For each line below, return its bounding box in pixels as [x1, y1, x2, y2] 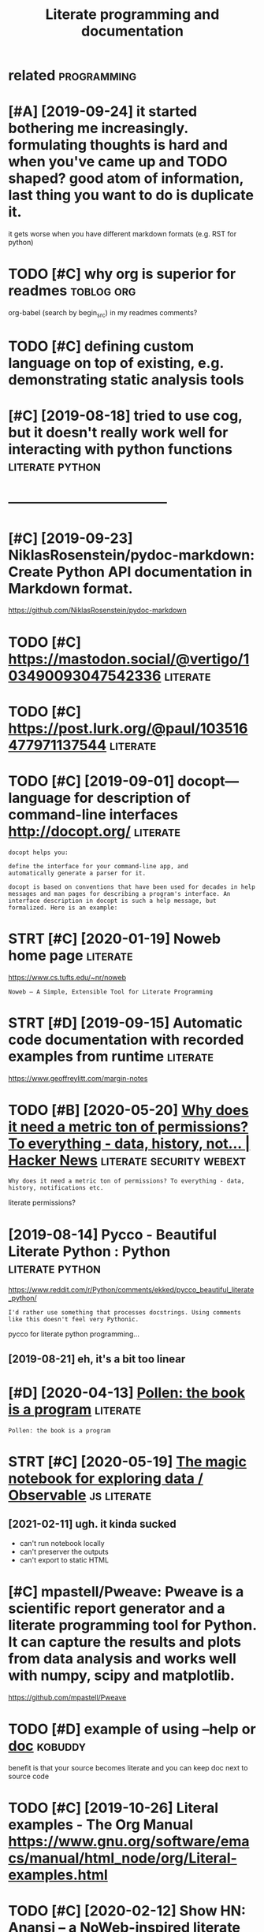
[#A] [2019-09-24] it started [8, 102, 198, 121]
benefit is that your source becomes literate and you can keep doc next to [8, 1763, 248, 1772]
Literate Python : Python [8, 1243, 171, 1260]
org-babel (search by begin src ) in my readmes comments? [8, 308, 198, 319]
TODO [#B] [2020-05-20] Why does [8, 1101, 250, 1119]
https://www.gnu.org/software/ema [8, 1832, 250, 1850]
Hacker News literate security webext [8, 1151, 247, 1169]
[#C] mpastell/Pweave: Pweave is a [8, 1582, 244, 1600]
